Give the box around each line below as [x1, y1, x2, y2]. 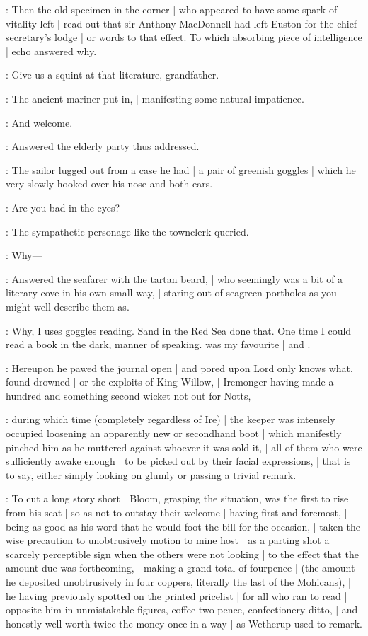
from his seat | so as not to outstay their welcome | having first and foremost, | [6, 505, 347, 520]
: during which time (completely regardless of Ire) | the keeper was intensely [6, 412, 335, 427]
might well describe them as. [6, 299, 130, 313]
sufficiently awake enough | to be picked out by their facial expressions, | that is [6, 453, 351, 468]
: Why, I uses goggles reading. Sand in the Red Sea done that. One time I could [6, 323, 352, 337]
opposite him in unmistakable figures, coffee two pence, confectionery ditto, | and [6, 602, 358, 617]
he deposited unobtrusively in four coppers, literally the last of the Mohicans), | [6, 574, 351, 589]
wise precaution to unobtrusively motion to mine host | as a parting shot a [6, 533, 330, 548]
